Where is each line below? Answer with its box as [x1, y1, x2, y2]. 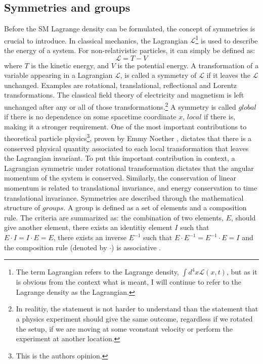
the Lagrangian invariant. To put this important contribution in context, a [4, 153, 235, 163]
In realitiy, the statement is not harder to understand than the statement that [16, 303, 258, 314]
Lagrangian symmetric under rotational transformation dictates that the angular [4, 162, 254, 173]
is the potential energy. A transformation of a [117, 60, 258, 70]
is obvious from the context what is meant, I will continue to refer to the [16, 277, 241, 287]
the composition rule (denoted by [4, 242, 107, 252]
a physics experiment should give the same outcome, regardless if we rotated [16, 313, 253, 324]
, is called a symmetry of [120, 70, 197, 80]
